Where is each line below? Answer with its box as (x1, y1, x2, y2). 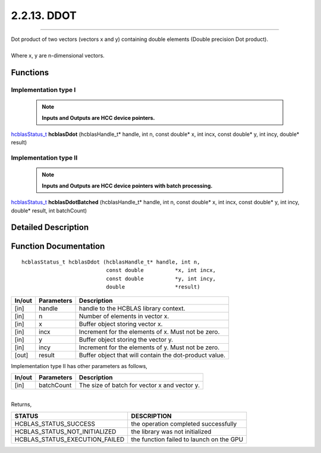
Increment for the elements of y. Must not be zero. (78, 343, 220, 351)
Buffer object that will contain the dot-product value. (78, 351, 226, 359)
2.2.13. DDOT (11, 9, 77, 22)
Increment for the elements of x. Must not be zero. (78, 327, 220, 335)
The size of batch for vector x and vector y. (78, 381, 200, 389)
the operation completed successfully (131, 419, 237, 427)
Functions (11, 68, 49, 78)
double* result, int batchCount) (11, 207, 87, 214)
